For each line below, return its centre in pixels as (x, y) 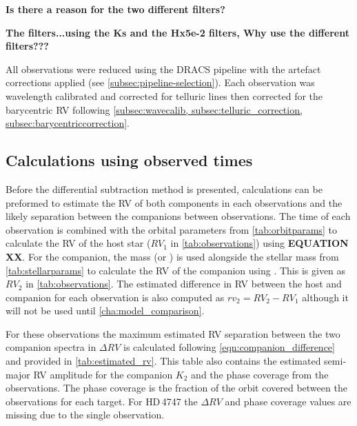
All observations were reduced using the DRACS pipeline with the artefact (163, 69)
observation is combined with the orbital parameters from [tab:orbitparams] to (171, 229)
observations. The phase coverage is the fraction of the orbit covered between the (176, 388)
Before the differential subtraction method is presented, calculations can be (164, 189)
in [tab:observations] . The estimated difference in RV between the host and (184, 284)
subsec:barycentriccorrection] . (68, 123)
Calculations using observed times (129, 160)
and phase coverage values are (288, 401)
